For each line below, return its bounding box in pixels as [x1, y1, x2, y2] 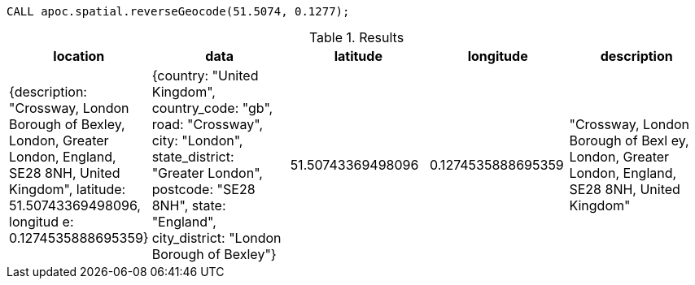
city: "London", [151, 132, 243, 149]
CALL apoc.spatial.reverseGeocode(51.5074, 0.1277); [7, 5, 350, 18]
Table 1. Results [308, 29, 404, 45]
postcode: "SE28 [151, 181, 256, 197]
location [53, 48, 105, 64]
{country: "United [151, 67, 259, 84]
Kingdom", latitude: [9, 181, 126, 197]
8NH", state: [151, 197, 226, 214]
